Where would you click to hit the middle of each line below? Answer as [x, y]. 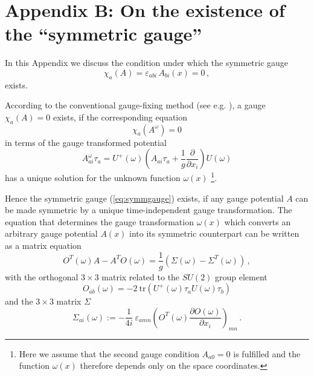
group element [241, 276]
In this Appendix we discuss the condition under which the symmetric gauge [147, 63]
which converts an [258, 221]
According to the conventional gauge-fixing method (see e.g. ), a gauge [135, 105]
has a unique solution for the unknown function [93, 177]
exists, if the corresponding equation [120, 117]
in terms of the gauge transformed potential [86, 142]
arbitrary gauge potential [51, 233]
